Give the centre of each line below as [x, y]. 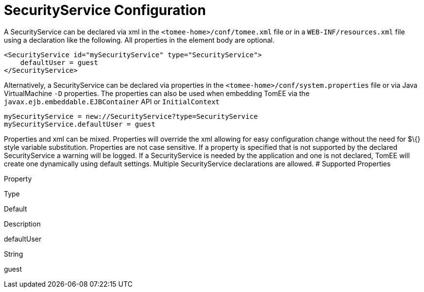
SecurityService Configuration [105, 10]
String [14, 254]
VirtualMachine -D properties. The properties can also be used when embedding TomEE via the [157, 93]
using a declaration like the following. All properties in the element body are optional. [139, 40]
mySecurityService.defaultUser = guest [80, 124]
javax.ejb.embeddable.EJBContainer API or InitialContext [112, 101]
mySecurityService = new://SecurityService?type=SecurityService [131, 116]
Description [22, 224]
